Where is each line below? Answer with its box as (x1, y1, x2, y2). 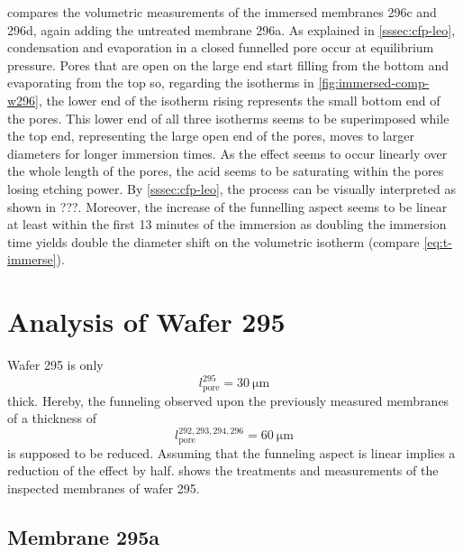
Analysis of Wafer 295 (7, 303, 286, 340)
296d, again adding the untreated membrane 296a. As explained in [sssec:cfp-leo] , (7, 20, 456, 39)
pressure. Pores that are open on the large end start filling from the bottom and (7, 55, 449, 74)
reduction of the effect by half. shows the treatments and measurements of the (7, 461, 439, 480)
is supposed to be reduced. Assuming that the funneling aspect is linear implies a (7, 443, 456, 462)
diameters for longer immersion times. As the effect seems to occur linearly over (7, 143, 448, 162)
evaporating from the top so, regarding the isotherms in (7, 73, 314, 92)
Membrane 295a (7, 522, 160, 550)
